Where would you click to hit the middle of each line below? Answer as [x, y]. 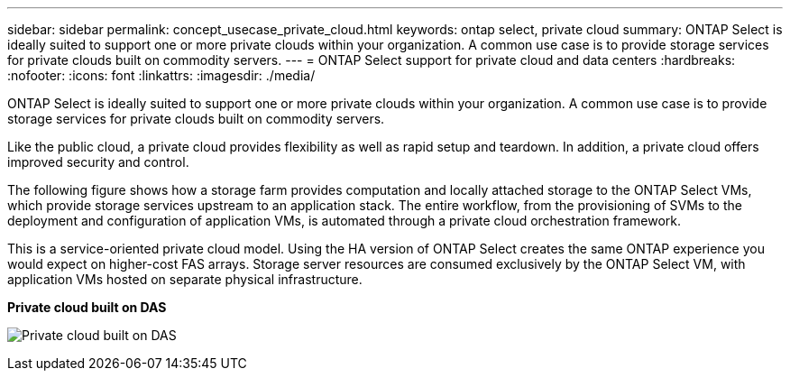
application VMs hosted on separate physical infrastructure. [185, 279]
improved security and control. [98, 162]
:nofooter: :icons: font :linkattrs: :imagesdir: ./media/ [161, 75]
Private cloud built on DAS [87, 307]
